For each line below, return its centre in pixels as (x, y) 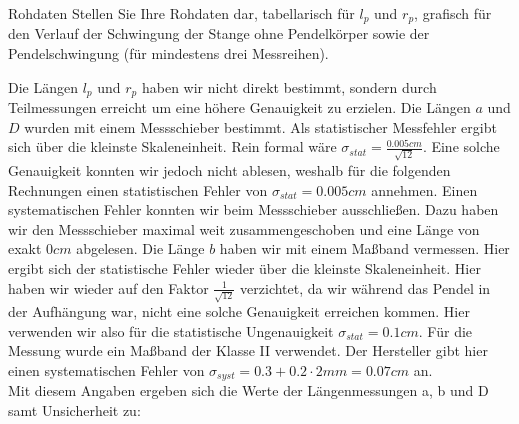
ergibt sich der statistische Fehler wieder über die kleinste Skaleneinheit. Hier (244, 267)
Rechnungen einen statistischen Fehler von (138, 189)
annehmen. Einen (424, 189)
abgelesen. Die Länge (140, 248)
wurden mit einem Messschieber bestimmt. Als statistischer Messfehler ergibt (260, 126)
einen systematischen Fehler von (106, 370)
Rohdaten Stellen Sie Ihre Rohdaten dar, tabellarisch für (181, 13)
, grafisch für (453, 13)
